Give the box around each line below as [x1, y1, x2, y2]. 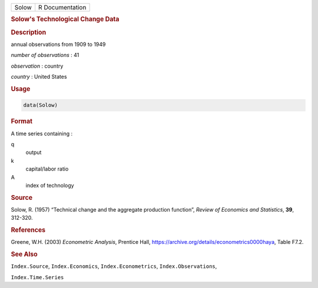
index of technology [25, 182, 74, 189]
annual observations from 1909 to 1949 [11, 41, 106, 48]
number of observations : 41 [11, 52, 79, 59]
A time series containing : [11, 130, 73, 137]
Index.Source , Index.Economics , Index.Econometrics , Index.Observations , [11, 263, 217, 270]
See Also [11, 250, 38, 259]
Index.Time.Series [11, 274, 64, 280]
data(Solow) [23, 102, 58, 109]
